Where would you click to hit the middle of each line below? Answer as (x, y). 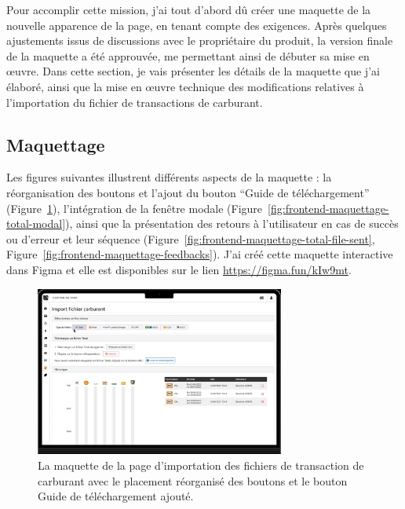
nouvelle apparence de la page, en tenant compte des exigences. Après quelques (197, 25)
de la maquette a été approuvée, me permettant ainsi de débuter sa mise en (188, 55)
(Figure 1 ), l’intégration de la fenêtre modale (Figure (135, 208)
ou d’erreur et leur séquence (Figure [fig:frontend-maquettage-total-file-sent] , (191, 238)
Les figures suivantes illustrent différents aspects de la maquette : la (169, 177)
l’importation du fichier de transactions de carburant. (135, 102)
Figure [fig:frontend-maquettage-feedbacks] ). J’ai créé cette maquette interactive (200, 254)
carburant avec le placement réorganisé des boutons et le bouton (193, 480)
